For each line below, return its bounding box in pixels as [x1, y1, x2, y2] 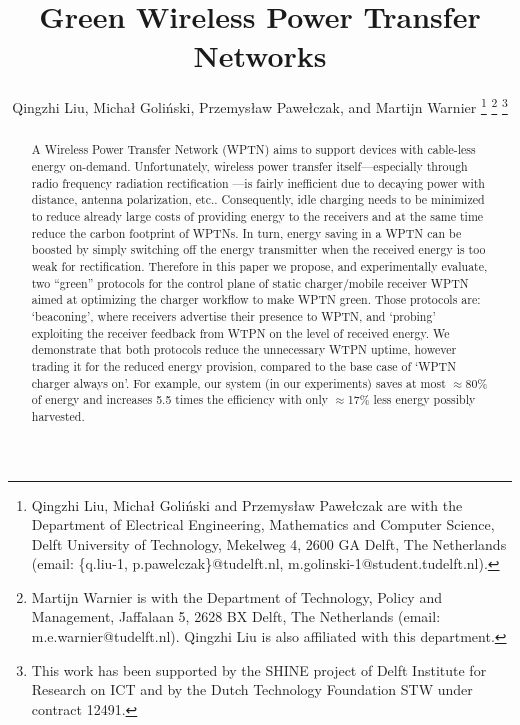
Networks [193, 35, 327, 76]
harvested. [31, 407, 85, 424]
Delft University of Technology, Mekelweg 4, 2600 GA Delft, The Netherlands [31, 533, 507, 554]
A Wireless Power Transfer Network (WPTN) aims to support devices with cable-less [31, 141, 476, 158]
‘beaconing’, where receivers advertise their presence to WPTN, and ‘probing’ [31, 307, 436, 324]
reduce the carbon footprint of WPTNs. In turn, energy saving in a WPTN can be [31, 224, 462, 241]
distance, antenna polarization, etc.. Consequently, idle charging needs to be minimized [31, 191, 485, 208]
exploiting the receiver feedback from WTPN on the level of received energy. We [31, 324, 450, 341]
